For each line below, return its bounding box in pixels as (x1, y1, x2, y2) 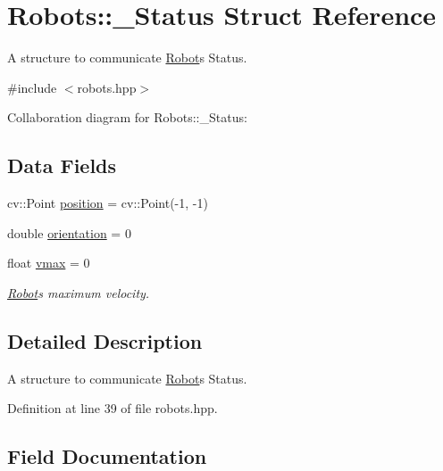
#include (7, 78, 57, 96)
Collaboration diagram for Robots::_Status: (7, 108, 247, 127)
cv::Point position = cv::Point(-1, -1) (7, 194, 208, 212)
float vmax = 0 (7, 253, 90, 272)
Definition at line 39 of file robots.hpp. (7, 399, 218, 417)
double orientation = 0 (7, 223, 131, 242)
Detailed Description (7, 326, 203, 354)
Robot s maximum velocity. (7, 283, 150, 302)
